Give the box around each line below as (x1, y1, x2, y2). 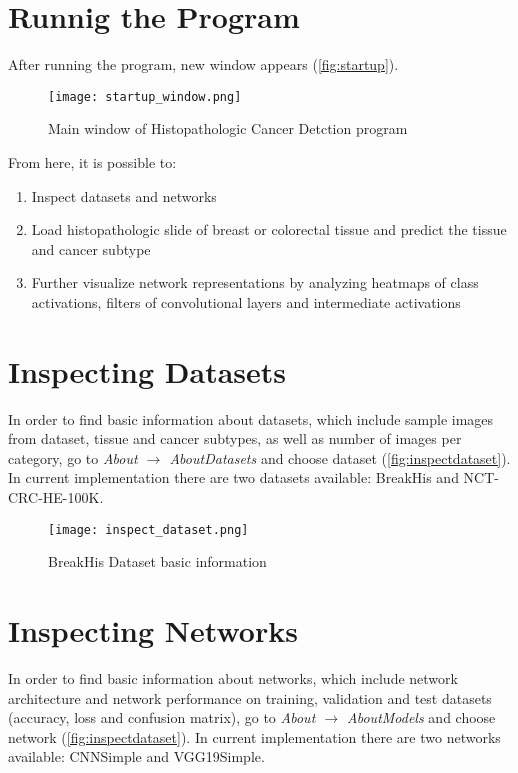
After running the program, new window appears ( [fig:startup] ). (8, 54, 399, 75)
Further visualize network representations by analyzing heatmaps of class (31, 272, 479, 293)
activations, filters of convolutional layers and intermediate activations (31, 291, 461, 312)
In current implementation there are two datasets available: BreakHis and (8, 467, 459, 488)
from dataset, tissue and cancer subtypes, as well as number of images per (8, 428, 462, 449)
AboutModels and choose (347, 707, 496, 728)
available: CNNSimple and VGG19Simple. (8, 746, 265, 767)
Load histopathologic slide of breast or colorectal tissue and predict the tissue (31, 219, 507, 240)
